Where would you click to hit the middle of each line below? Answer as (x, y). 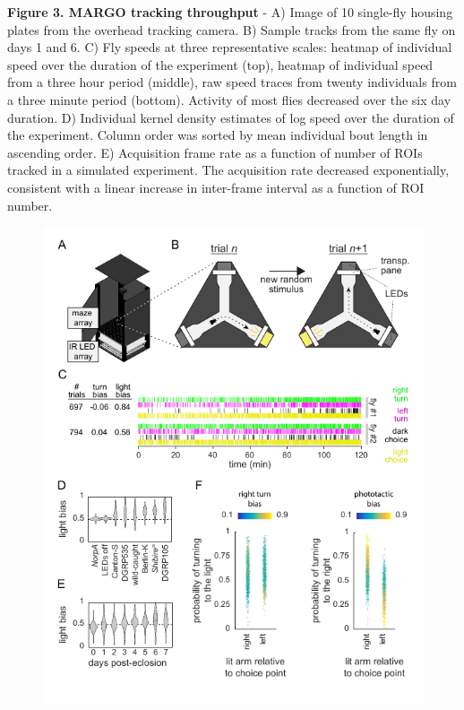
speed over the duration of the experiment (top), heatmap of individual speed (220, 64)
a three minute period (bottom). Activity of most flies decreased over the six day (229, 99)
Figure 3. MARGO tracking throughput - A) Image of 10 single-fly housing (230, 12)
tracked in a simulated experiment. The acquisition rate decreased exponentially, (228, 170)
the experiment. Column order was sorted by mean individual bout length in (218, 135)
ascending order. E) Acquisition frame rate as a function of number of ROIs (215, 152)
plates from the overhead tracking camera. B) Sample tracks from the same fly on (232, 29)
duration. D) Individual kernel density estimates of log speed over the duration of (231, 117)
